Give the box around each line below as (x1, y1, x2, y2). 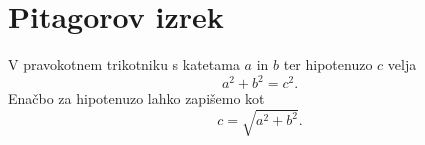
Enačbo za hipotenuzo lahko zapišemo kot (8, 88, 265, 109)
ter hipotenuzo (283, 54, 373, 75)
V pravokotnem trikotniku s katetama (8, 54, 240, 75)
